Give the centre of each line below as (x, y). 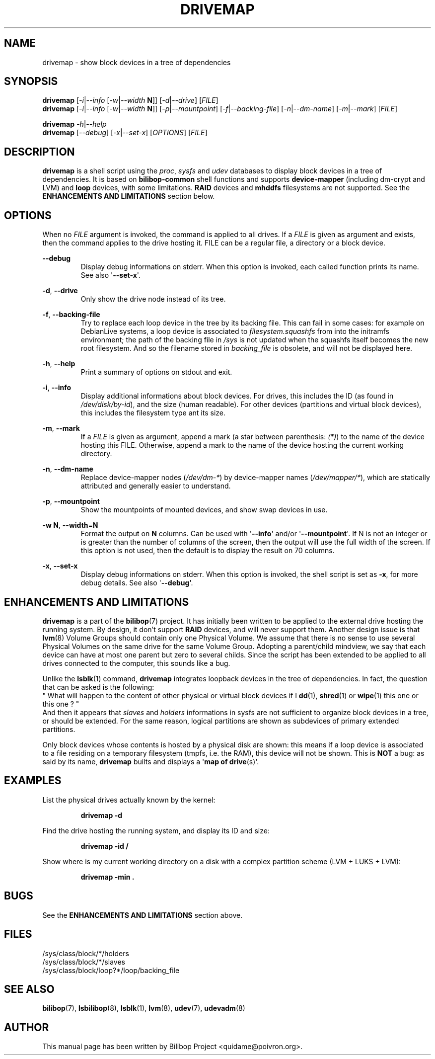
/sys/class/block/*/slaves (84, 962)
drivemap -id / (105, 846)
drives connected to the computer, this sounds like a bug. (136, 663)
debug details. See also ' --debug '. (137, 583)
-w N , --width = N (70, 525)
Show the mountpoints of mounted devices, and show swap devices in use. (204, 510)
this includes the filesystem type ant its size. (153, 413)
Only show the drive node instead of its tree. (153, 299)
